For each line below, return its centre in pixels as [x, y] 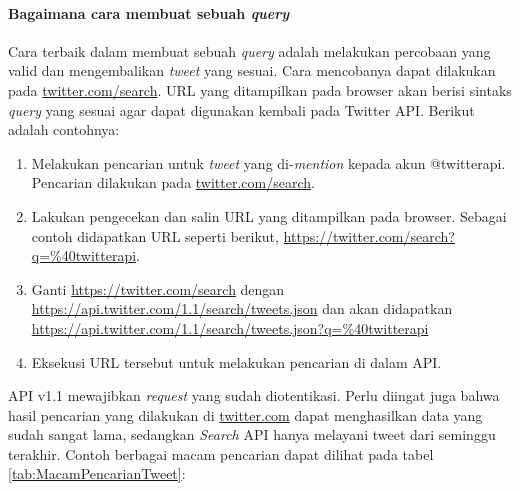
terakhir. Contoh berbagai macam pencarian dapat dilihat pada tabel [221, 453]
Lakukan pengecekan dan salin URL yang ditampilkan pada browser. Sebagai [269, 215]
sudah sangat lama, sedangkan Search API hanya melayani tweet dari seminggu [252, 434]
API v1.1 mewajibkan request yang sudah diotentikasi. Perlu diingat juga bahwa [254, 395]
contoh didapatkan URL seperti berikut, [155, 235]
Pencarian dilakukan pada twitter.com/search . [173, 182]
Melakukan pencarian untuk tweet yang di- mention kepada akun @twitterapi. [268, 162]
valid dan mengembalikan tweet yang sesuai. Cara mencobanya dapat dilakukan [252, 70]
